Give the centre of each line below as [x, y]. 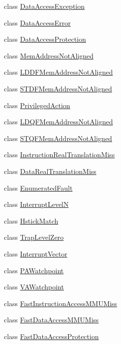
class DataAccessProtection [45, 39]
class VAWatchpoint [34, 287]
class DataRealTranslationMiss [50, 171]
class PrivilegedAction [37, 105]
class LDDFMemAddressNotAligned [59, 72]
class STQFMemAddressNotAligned [58, 138]
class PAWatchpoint [34, 270]
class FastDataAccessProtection [51, 336]
